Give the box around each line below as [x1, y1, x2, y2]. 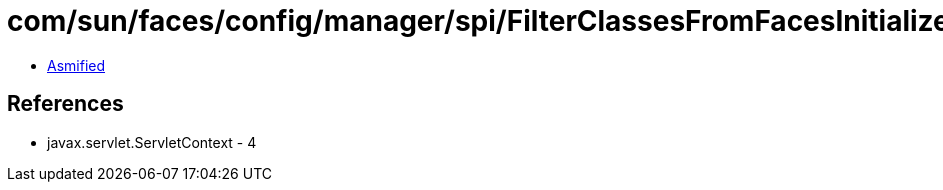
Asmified [47, 56, 106, 74]
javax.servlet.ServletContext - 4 [47, 133, 257, 151]
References [7, 91, 124, 117]
